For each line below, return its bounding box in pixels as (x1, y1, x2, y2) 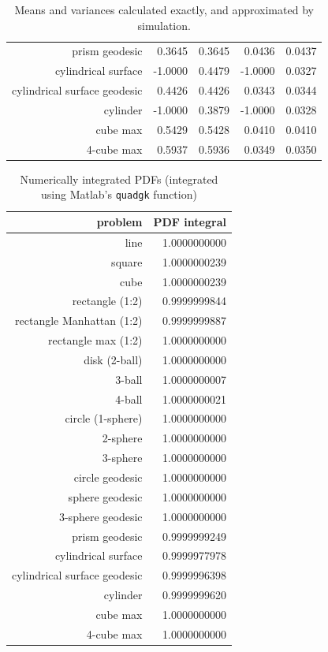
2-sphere (102, 430, 143, 446)
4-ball (115, 390, 143, 407)
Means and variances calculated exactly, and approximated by (14, 2, 314, 17)
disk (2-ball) (84, 351, 143, 367)
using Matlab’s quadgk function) (41, 186, 197, 203)
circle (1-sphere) (65, 410, 143, 427)
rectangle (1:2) (72, 292, 143, 309)
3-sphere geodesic (58, 508, 143, 524)
